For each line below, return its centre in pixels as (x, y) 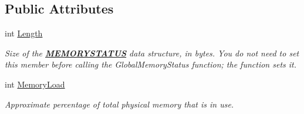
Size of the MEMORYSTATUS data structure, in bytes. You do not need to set (152, 53)
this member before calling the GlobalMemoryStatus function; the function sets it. (151, 64)
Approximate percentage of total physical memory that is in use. (119, 104)
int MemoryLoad (35, 84)
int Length (24, 33)
